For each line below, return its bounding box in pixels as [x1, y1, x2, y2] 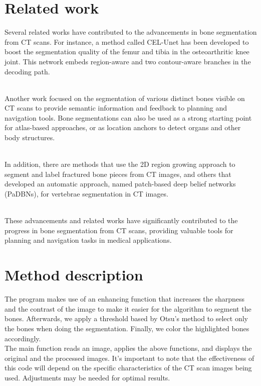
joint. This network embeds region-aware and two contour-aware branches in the [5, 56, 251, 66]
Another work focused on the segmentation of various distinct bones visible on [5, 92, 245, 103]
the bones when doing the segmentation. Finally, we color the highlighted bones [5, 323, 249, 333]
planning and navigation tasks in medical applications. [5, 235, 172, 245]
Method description [5, 264, 143, 285]
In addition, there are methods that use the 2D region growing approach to [5, 159, 235, 169]
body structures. [5, 132, 55, 143]
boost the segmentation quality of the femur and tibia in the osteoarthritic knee [5, 46, 249, 57]
